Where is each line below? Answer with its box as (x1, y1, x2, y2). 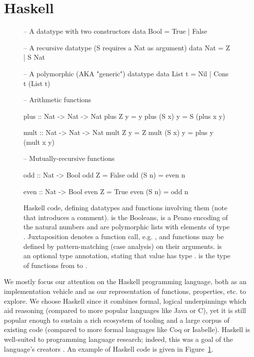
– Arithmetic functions (23, 94, 91, 105)
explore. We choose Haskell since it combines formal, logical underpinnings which (4, 295, 247, 306)
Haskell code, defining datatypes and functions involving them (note (23, 202, 228, 213)
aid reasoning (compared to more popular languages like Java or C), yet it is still (4, 305, 246, 315)
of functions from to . (23, 260, 87, 270)
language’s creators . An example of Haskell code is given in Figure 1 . (4, 343, 213, 354)
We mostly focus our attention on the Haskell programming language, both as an (4, 276, 247, 287)
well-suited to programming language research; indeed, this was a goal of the (4, 334, 233, 344)
